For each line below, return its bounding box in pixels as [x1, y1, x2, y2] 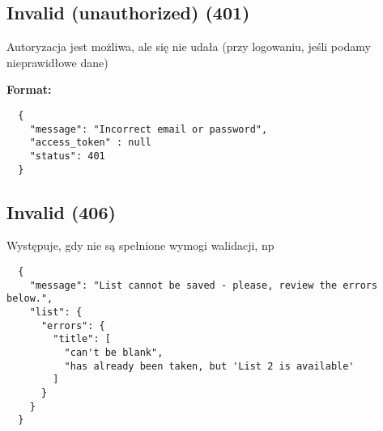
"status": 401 [29, 150, 105, 162]
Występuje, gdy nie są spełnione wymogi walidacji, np [6, 237, 274, 254]
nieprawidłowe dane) [6, 53, 109, 70]
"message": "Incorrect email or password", [29, 123, 268, 135]
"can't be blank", [64, 347, 164, 358]
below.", [6, 293, 53, 305]
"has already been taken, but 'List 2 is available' [64, 360, 355, 372]
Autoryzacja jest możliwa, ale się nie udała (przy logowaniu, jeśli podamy [6, 38, 371, 55]
